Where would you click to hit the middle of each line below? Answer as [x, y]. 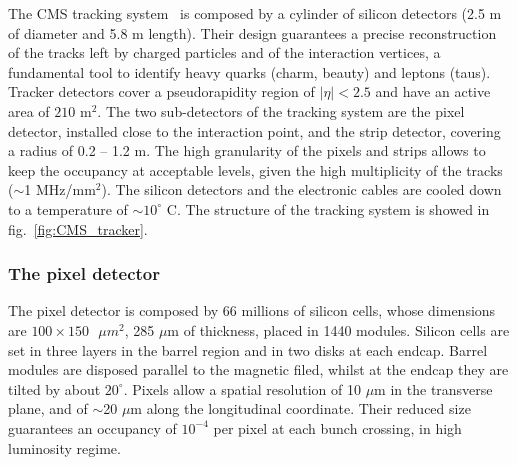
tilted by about [54, 388]
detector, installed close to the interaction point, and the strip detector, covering [254, 130]
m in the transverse [433, 388]
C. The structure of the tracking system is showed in [328, 208]
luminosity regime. [64, 447]
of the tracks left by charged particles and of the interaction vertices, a [224, 52]
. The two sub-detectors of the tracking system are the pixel [281, 110]
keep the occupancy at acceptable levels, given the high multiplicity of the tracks [255, 169]
